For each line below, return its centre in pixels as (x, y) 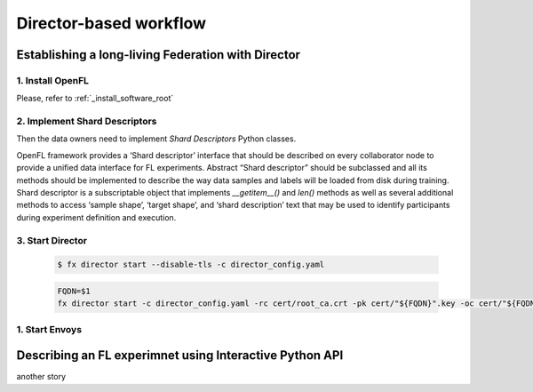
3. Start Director (52, 240)
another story (41, 377)
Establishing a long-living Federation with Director (159, 55)
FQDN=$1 (74, 291)
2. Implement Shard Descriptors (87, 122)
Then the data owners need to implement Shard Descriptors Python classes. (156, 139)
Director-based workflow (111, 23)
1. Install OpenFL (52, 80)
